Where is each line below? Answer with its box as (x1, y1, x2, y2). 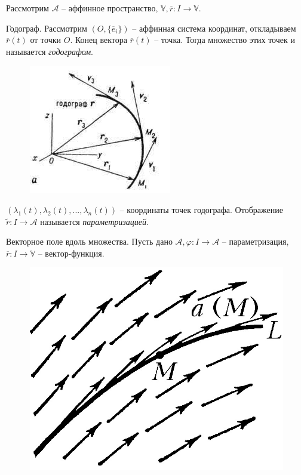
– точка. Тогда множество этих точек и (154, 33, 295, 46)
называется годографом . (6, 45, 93, 57)
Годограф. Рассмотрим (6, 21, 87, 34)
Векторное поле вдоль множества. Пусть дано (6, 235, 173, 248)
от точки (30, 33, 62, 46)
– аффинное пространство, (62, 2, 158, 14)
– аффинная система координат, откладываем (132, 21, 296, 34)
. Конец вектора (70, 33, 127, 46)
